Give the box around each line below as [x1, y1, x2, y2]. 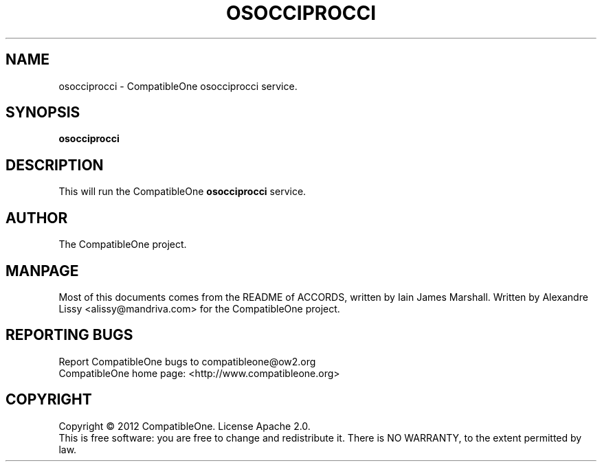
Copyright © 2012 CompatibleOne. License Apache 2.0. [58, 420, 311, 432]
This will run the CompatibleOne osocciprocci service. [58, 185, 306, 198]
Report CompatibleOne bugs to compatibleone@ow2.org [58, 355, 316, 367]
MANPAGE [5, 262, 79, 280]
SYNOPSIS [5, 104, 80, 122]
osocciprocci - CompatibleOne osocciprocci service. [58, 80, 298, 92]
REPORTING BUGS [5, 326, 133, 344]
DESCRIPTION [5, 156, 104, 174]
